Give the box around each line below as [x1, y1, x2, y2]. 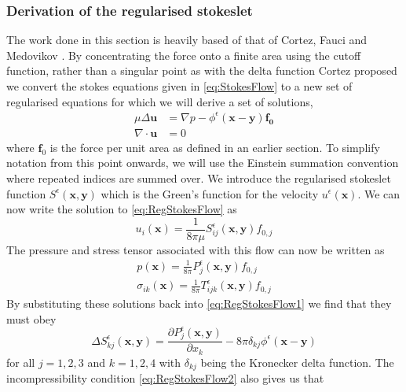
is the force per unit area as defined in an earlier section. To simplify [49, 139, 380, 155]
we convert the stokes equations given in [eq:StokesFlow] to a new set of [6, 78, 353, 94]
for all [6, 353, 35, 370]
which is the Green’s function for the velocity [101, 185, 319, 202]
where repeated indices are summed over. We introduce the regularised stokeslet [6, 169, 391, 186]
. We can [357, 185, 401, 202]
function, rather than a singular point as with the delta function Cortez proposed [6, 62, 397, 79]
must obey [6, 310, 57, 327]
